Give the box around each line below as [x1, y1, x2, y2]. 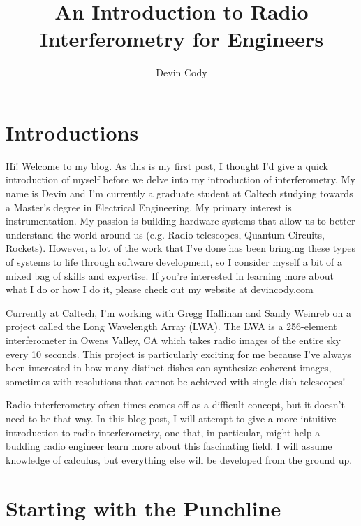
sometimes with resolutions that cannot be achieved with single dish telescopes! [6, 374, 346, 388]
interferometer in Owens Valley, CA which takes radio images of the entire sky [6, 332, 341, 347]
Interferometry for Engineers [39, 24, 324, 53]
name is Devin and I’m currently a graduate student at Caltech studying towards [6, 186, 353, 201]
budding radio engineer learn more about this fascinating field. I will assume [6, 439, 332, 453]
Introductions [6, 118, 139, 146]
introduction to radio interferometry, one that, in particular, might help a [6, 425, 321, 439]
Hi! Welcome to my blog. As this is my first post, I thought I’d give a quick [6, 158, 328, 173]
